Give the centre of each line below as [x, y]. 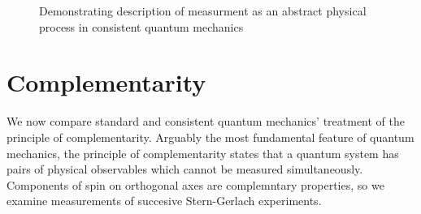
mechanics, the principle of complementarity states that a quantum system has [203, 153]
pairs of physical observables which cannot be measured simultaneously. [185, 169]
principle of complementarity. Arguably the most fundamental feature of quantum [210, 137]
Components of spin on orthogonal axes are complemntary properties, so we [195, 184]
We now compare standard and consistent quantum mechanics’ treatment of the [206, 121]
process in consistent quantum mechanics [141, 26]
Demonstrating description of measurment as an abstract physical [203, 11]
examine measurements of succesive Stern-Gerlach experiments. [164, 201]
